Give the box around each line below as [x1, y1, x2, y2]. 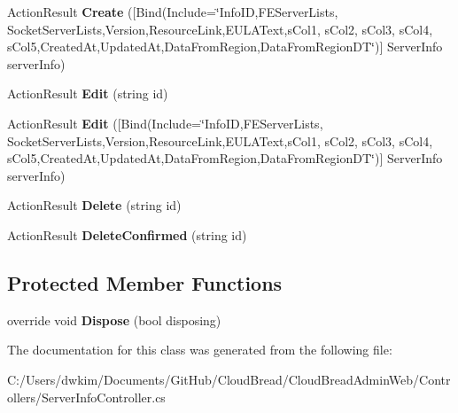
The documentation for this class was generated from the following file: [7, 340, 392, 359]
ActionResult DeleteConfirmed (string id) [7, 225, 247, 244]
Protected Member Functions [7, 269, 283, 296]
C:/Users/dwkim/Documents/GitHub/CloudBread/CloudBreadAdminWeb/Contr [7, 370, 451, 388]
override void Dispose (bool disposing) [7, 310, 221, 329]
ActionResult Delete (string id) [7, 196, 182, 214]
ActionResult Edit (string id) [7, 84, 168, 103]
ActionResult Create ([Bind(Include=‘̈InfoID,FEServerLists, [7, 3, 338, 20]
